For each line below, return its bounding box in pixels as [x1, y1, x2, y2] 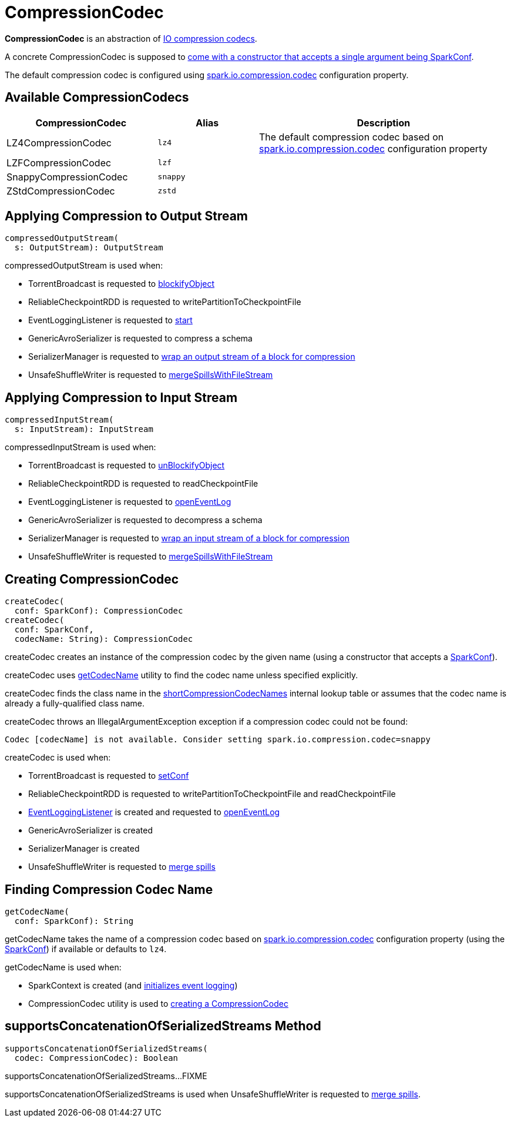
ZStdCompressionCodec [6, 185, 115, 197]
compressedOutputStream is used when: [5, 260, 163, 271]
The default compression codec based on [258, 130, 444, 143]
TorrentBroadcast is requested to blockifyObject [28, 279, 215, 289]
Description [357, 116, 411, 129]
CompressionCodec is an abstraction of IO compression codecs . [5, 33, 257, 43]
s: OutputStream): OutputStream [14, 243, 163, 253]
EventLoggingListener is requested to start [28, 315, 193, 326]
